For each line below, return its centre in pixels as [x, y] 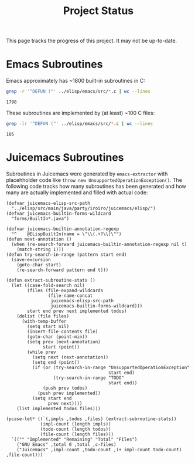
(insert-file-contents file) [63, 332]
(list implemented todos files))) [59, 408]
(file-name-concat [70, 295]
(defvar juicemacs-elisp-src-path [48, 203]
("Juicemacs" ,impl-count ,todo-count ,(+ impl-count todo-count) [99, 450]
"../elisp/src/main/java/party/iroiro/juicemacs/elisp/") [84, 208]
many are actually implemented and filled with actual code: [77, 192]
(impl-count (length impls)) [76, 424]
